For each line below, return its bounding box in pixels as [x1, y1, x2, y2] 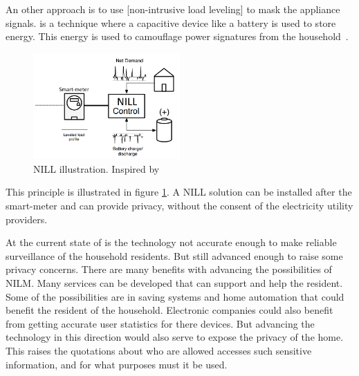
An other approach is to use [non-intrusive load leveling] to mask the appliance [6, 2, 340, 16]
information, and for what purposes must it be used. [6, 357, 228, 371]
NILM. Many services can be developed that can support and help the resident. [6, 275, 343, 290]
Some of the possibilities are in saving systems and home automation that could [6, 289, 344, 303]
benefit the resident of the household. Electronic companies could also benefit [6, 303, 333, 317]
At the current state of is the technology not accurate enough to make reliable [6, 235, 337, 250]
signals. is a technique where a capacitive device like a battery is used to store [6, 15, 336, 30]
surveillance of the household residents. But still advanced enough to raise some [6, 248, 343, 263]
